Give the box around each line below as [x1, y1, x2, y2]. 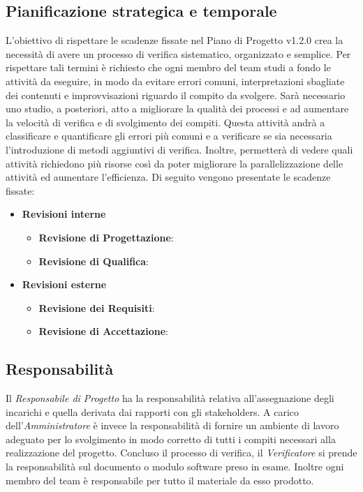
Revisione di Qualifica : [38, 253, 149, 268]
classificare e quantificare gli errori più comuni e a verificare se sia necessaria [6, 128, 332, 143]
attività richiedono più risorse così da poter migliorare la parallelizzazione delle [6, 156, 343, 170]
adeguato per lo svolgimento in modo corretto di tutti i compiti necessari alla [6, 431, 336, 446]
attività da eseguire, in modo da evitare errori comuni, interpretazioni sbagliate [6, 73, 345, 88]
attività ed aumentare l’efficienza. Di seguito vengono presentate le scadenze [6, 170, 331, 184]
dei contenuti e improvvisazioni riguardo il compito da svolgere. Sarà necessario [6, 87, 346, 102]
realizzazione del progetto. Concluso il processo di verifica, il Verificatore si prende [6, 445, 357, 460]
